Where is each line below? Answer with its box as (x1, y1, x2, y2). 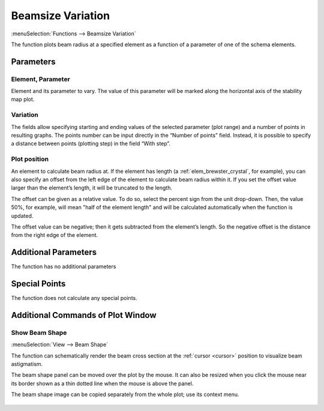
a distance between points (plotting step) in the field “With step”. (11, 140, 171, 147)
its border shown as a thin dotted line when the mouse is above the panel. (11, 380, 194, 387)
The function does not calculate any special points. (11, 295, 137, 302)
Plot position (11, 155, 49, 163)
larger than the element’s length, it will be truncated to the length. (11, 184, 172, 191)
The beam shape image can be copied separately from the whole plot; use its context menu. (11, 391, 239, 398)
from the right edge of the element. (11, 232, 98, 239)
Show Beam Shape (11, 328, 67, 337)
